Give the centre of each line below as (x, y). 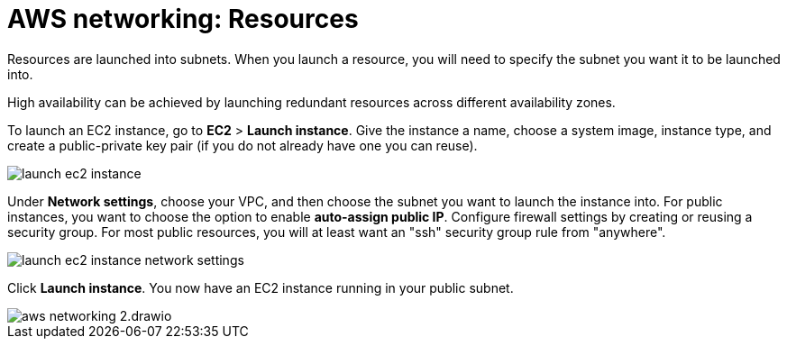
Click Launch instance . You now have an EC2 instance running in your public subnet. (261, 287)
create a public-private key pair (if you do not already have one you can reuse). (243, 145)
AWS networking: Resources (183, 19)
